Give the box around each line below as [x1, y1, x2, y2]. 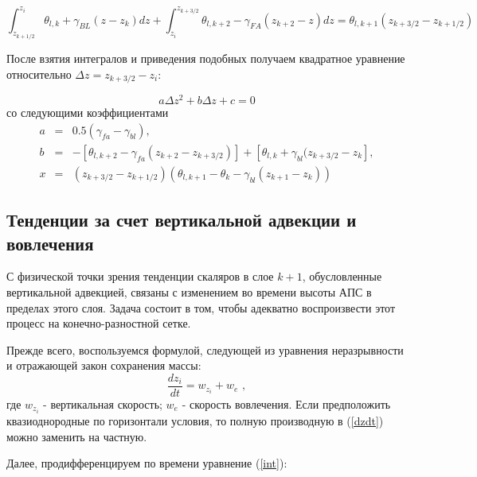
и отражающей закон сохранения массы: [6, 357, 201, 374]
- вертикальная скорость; [43, 395, 162, 412]
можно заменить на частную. [6, 428, 147, 444]
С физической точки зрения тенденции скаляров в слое [6, 268, 274, 285]
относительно [6, 65, 72, 82]
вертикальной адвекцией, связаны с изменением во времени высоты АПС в [6, 283, 372, 300]
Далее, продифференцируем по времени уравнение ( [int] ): [6, 455, 287, 471]
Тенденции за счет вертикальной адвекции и [6, 207, 357, 232]
